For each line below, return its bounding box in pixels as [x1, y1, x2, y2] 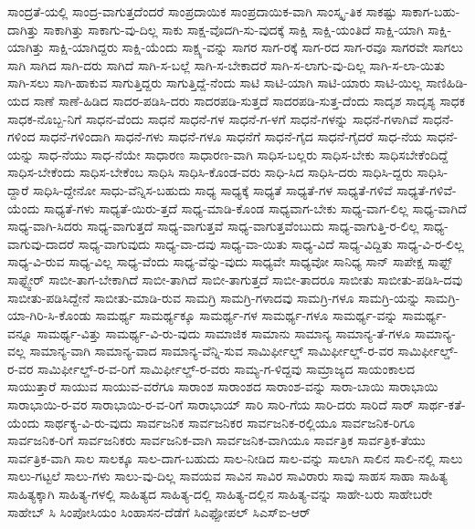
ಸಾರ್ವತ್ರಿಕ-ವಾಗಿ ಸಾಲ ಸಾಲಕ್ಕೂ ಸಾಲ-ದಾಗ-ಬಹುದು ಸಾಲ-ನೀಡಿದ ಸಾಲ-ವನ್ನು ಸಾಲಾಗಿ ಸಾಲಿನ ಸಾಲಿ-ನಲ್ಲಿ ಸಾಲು [7, 448, 463, 467]
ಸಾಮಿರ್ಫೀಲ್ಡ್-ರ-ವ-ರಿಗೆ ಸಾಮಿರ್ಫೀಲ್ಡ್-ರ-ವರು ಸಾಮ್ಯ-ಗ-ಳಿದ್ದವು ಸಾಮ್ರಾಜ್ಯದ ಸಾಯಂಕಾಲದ [37, 358, 416, 378]
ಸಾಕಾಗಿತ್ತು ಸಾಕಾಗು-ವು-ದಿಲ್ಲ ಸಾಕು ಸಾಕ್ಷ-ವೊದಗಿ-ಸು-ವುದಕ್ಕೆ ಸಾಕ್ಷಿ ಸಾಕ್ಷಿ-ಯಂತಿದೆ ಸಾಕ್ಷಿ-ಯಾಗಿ [43, 19, 424, 38]
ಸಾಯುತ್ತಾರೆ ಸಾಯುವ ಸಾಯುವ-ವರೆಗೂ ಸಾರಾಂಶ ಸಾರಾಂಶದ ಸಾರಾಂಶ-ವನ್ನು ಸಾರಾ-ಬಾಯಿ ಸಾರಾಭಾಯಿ [7, 377, 438, 396]
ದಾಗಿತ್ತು [7, 19, 39, 38]
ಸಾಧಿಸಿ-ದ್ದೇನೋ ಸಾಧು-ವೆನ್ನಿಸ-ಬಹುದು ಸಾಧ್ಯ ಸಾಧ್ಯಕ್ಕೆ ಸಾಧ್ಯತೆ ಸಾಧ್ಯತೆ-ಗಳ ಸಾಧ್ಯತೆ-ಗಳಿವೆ [32, 180, 393, 199]
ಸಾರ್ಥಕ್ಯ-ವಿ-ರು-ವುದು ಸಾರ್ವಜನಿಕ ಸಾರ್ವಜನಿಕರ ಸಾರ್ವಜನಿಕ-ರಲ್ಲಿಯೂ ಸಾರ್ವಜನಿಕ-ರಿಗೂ [43, 412, 416, 431]
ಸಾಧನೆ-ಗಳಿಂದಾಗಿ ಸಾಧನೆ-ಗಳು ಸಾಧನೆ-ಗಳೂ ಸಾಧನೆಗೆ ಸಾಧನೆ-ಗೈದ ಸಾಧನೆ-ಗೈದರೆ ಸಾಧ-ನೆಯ [39, 127, 423, 146]
